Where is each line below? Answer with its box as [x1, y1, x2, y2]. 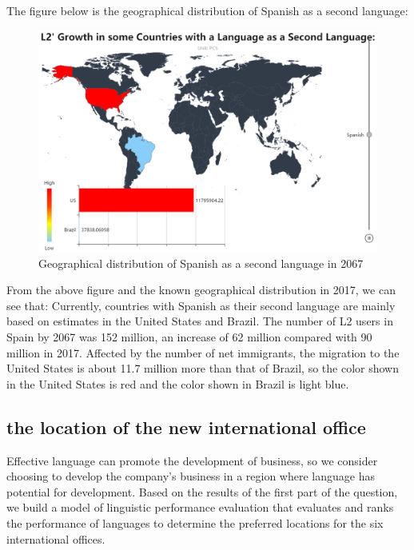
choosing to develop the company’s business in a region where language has [6, 468, 375, 484]
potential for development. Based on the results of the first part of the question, [6, 483, 398, 500]
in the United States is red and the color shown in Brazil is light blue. [6, 375, 349, 392]
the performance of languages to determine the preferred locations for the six [6, 514, 384, 531]
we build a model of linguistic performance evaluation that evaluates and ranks [6, 499, 394, 516]
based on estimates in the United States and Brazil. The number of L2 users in [6, 313, 393, 329]
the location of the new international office [6, 414, 366, 439]
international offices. [6, 530, 105, 547]
